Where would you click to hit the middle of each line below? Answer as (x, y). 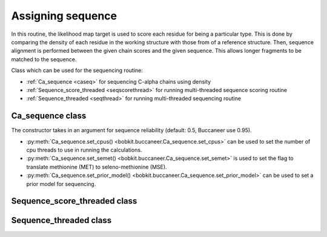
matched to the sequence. (44, 59)
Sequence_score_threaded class (74, 201)
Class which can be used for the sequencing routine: (77, 70)
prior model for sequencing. (61, 184)
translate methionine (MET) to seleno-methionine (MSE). (97, 167)
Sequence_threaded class (61, 220)
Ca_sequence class (49, 116)
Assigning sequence (64, 16)
